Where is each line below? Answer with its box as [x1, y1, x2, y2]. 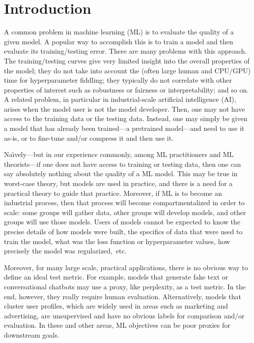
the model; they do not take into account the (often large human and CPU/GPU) [4, 65, 251, 75]
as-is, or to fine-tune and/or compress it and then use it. [4, 132, 174, 143]
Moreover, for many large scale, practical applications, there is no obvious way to [4, 262, 248, 272]
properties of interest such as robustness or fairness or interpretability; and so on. [4, 84, 249, 94]
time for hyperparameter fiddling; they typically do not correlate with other [4, 75, 232, 85]
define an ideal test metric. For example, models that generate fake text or [4, 272, 228, 282]
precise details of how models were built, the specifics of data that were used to [4, 226, 243, 236]
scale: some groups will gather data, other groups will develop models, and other [4, 207, 246, 217]
